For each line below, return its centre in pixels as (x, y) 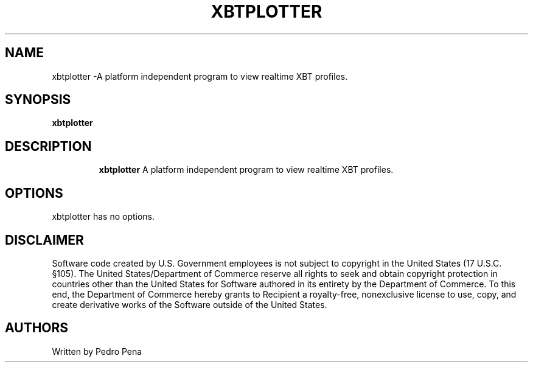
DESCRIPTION (48, 146)
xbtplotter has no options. (103, 217)
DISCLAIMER (44, 240)
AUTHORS (37, 328)
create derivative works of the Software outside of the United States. (190, 304)
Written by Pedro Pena (97, 351)
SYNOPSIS (38, 100)
